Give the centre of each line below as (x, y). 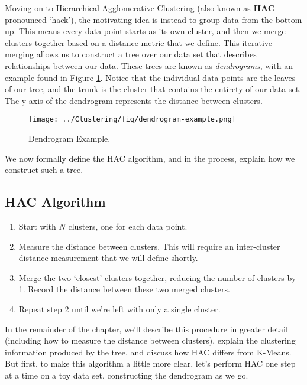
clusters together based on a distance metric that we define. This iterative (138, 42)
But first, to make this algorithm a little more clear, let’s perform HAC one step (150, 363)
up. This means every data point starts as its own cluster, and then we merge (145, 31)
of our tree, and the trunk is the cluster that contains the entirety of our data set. (153, 89)
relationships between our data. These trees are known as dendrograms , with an (149, 65)
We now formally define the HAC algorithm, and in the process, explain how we (150, 158)
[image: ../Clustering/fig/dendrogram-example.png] (132, 120)
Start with (37, 226)
